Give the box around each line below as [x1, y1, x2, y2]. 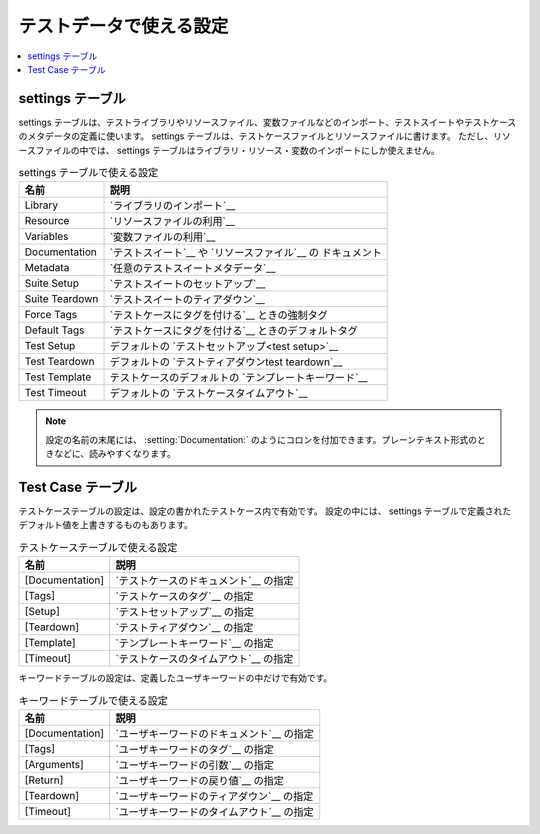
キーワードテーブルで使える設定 [18, 693, 169, 707]
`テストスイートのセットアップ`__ [109, 277, 266, 291]
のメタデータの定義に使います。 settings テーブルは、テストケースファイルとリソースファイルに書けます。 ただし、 [18, 130, 494, 142]
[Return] [24, 773, 64, 787]
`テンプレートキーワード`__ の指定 [115, 636, 274, 650]
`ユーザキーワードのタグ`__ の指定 [115, 743, 274, 756]
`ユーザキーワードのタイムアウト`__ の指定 [115, 805, 314, 819]
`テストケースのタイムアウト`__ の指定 [115, 652, 294, 666]
